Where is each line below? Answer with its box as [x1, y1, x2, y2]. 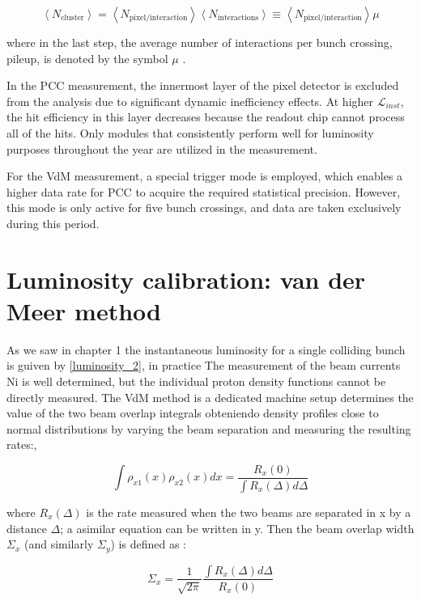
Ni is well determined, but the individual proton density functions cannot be [6, 373, 386, 390]
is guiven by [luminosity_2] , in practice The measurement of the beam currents [6, 357, 401, 374]
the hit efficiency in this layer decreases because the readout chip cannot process [6, 108, 405, 125]
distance [6, 519, 47, 536]
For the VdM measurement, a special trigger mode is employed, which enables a [6, 167, 403, 184]
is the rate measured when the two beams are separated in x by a [86, 503, 411, 520]
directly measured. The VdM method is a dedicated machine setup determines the [6, 388, 414, 405]
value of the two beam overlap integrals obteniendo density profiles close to [6, 404, 379, 421]
